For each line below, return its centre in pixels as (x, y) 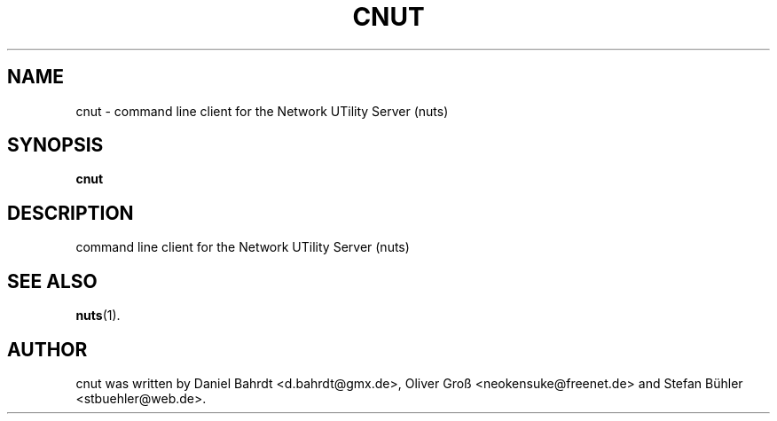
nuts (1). (98, 316)
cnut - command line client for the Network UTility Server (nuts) (262, 111)
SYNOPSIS (55, 145)
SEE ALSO (52, 281)
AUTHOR (47, 349)
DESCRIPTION (71, 213)
